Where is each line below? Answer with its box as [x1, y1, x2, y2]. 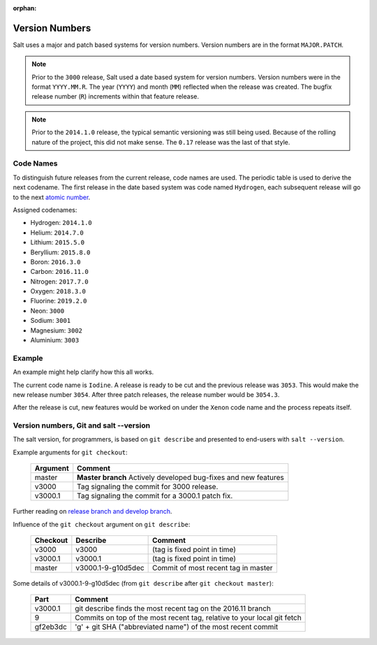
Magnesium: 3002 [30, 326, 83, 335]
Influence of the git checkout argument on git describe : [13, 520, 191, 528]
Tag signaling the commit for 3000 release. [77, 482, 219, 492]
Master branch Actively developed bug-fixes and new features [77, 472, 284, 482]
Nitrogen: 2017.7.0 [30, 277, 89, 286]
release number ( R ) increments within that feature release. [31, 92, 199, 101]
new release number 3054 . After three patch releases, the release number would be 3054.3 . [13, 390, 280, 398]
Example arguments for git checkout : [13, 448, 128, 456]
